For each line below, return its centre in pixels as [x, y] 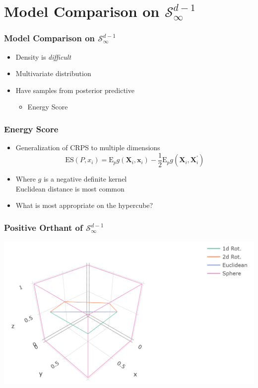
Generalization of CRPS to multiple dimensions [88, 147]
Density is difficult [43, 56]
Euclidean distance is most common [70, 188]
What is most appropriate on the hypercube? [84, 205]
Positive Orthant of [43, 227]
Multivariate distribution [53, 73]
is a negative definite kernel [85, 179]
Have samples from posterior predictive [75, 90]
